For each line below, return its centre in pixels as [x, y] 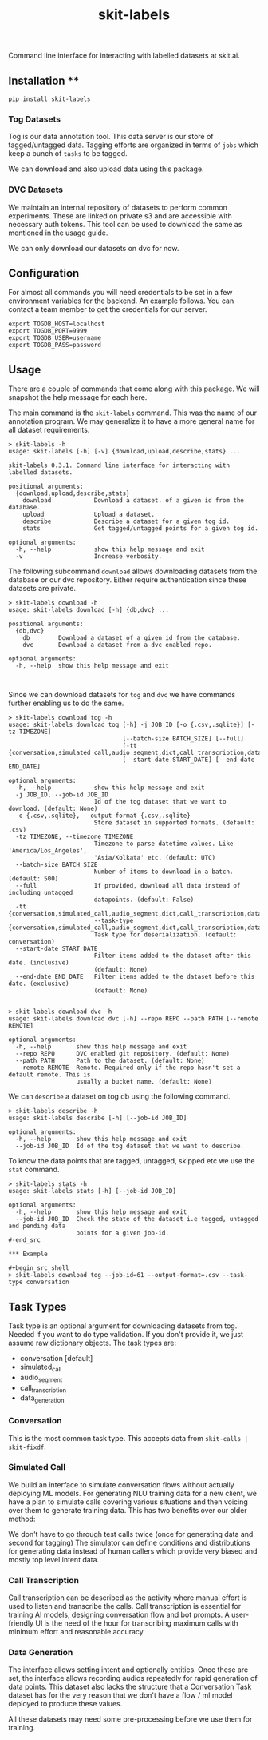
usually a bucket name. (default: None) [144, 1082]
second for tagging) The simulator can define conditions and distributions [129, 1542]
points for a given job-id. [123, 1233]
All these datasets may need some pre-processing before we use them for [130, 1719]
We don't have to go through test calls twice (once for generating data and [131, 1534]
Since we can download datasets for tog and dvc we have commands [122, 695]
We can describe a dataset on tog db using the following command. [119, 1096]
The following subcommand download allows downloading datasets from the [133, 571]
